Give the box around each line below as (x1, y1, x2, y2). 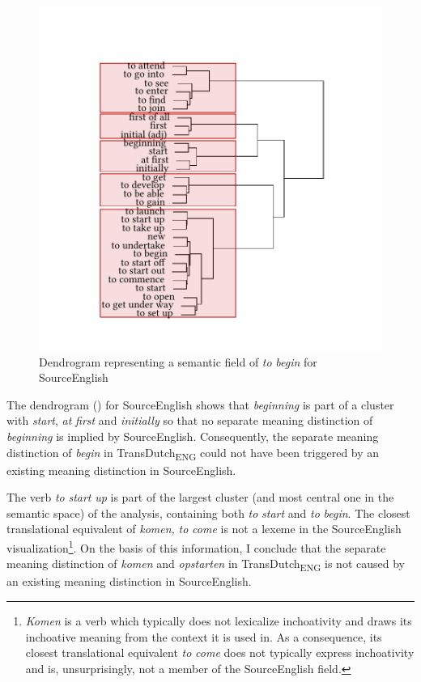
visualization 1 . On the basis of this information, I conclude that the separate (6, 537, 386, 556)
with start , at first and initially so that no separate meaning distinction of (6, 412, 373, 429)
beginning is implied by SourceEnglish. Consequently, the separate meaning (6, 427, 379, 444)
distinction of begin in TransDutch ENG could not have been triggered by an (6, 443, 380, 463)
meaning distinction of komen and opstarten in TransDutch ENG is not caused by (6, 555, 405, 574)
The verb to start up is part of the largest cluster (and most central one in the (6, 489, 394, 506)
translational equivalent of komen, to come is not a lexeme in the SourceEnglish (6, 520, 402, 537)
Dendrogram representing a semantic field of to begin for (39, 353, 317, 370)
